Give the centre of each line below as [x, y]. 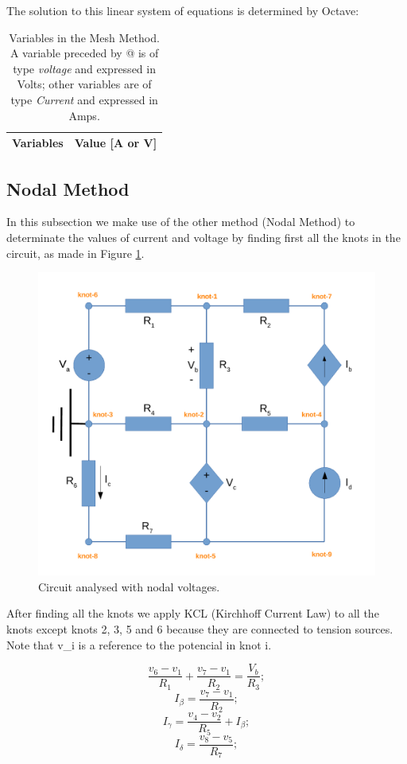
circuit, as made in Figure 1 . [76, 253]
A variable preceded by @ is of [84, 53]
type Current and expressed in [84, 99]
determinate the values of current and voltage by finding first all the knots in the [203, 238]
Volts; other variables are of [84, 84]
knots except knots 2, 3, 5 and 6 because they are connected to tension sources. [200, 628]
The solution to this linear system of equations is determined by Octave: [183, 10]
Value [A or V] [116, 143]
